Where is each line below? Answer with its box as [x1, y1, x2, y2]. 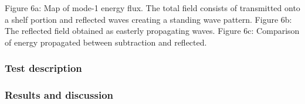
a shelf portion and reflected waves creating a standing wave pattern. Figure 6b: [5, 13, 292, 25]
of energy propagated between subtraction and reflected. [5, 36, 207, 48]
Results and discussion [5, 88, 114, 102]
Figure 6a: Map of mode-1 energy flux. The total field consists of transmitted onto [5, 2, 300, 13]
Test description [5, 61, 82, 75]
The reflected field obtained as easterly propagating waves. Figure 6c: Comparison [5, 25, 300, 37]
